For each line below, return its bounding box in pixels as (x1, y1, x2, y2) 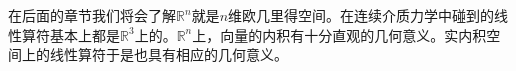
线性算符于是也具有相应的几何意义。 (49, 44, 288, 65)
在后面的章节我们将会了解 (8, 5, 176, 25)
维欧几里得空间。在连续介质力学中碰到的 (228, 5, 495, 25)
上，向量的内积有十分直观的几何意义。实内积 (192, 24, 487, 45)
